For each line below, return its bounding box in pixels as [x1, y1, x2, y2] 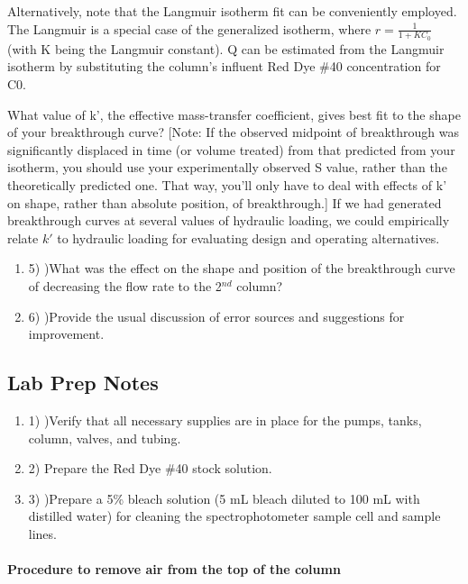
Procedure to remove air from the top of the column [7, 560, 341, 579]
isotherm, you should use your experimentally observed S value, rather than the [7, 158, 447, 177]
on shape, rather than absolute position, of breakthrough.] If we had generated [7, 193, 442, 212]
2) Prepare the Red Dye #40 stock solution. [28, 459, 272, 478]
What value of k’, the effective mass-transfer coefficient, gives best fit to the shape [7, 105, 461, 123]
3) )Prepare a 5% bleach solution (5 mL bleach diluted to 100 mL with [28, 488, 420, 507]
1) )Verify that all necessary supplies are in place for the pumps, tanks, [28, 410, 422, 429]
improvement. [28, 324, 105, 343]
